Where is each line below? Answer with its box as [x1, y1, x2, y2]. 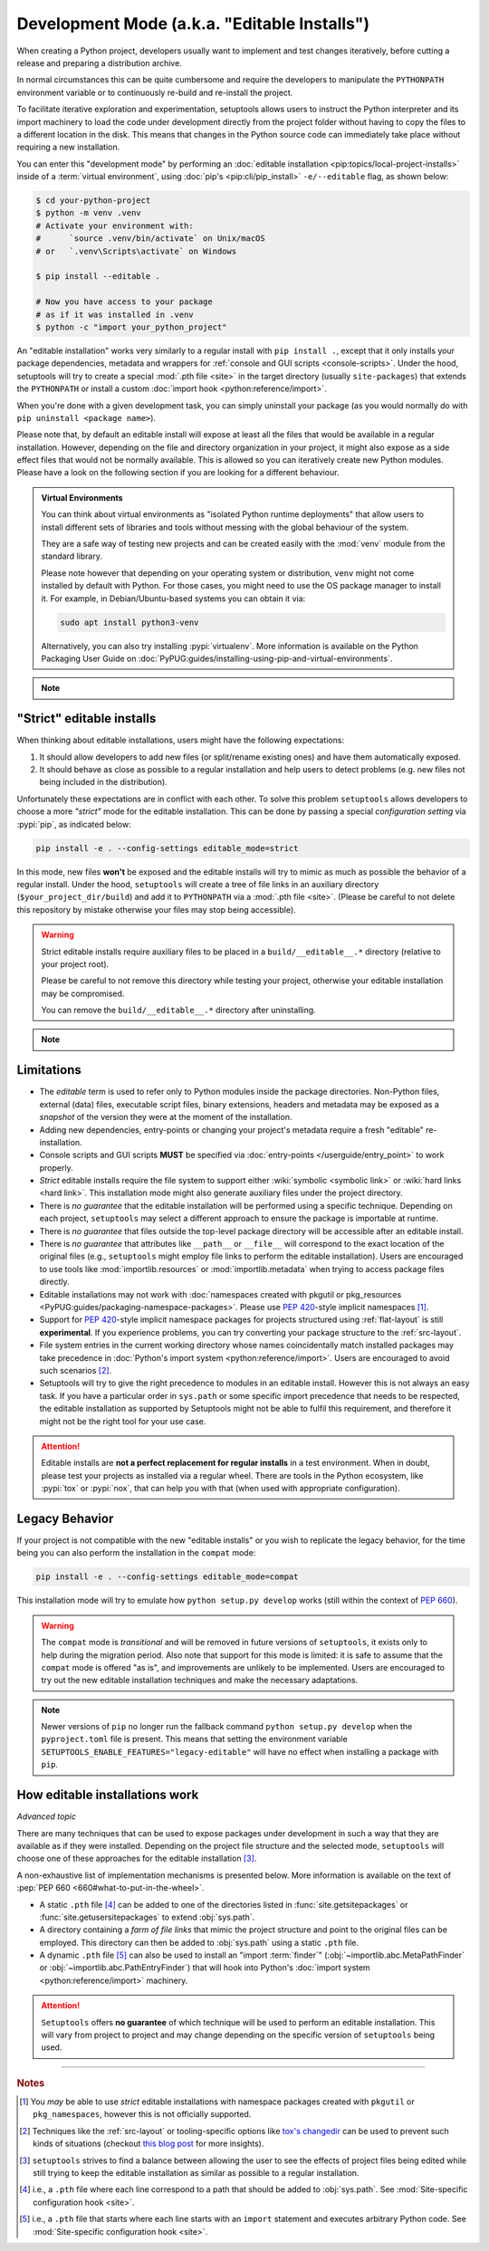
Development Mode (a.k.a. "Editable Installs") [16, 14, 370, 34]
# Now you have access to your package [35, 297, 213, 307]
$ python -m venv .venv [35, 208, 142, 218]
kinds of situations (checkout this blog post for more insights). [33, 2138, 264, 2150]
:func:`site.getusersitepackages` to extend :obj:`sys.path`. [39, 1911, 255, 1922]
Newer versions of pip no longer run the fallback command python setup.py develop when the [41, 1721, 413, 1732]
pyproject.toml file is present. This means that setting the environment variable [41, 1734, 348, 1745]
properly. [39, 1162, 73, 1173]
